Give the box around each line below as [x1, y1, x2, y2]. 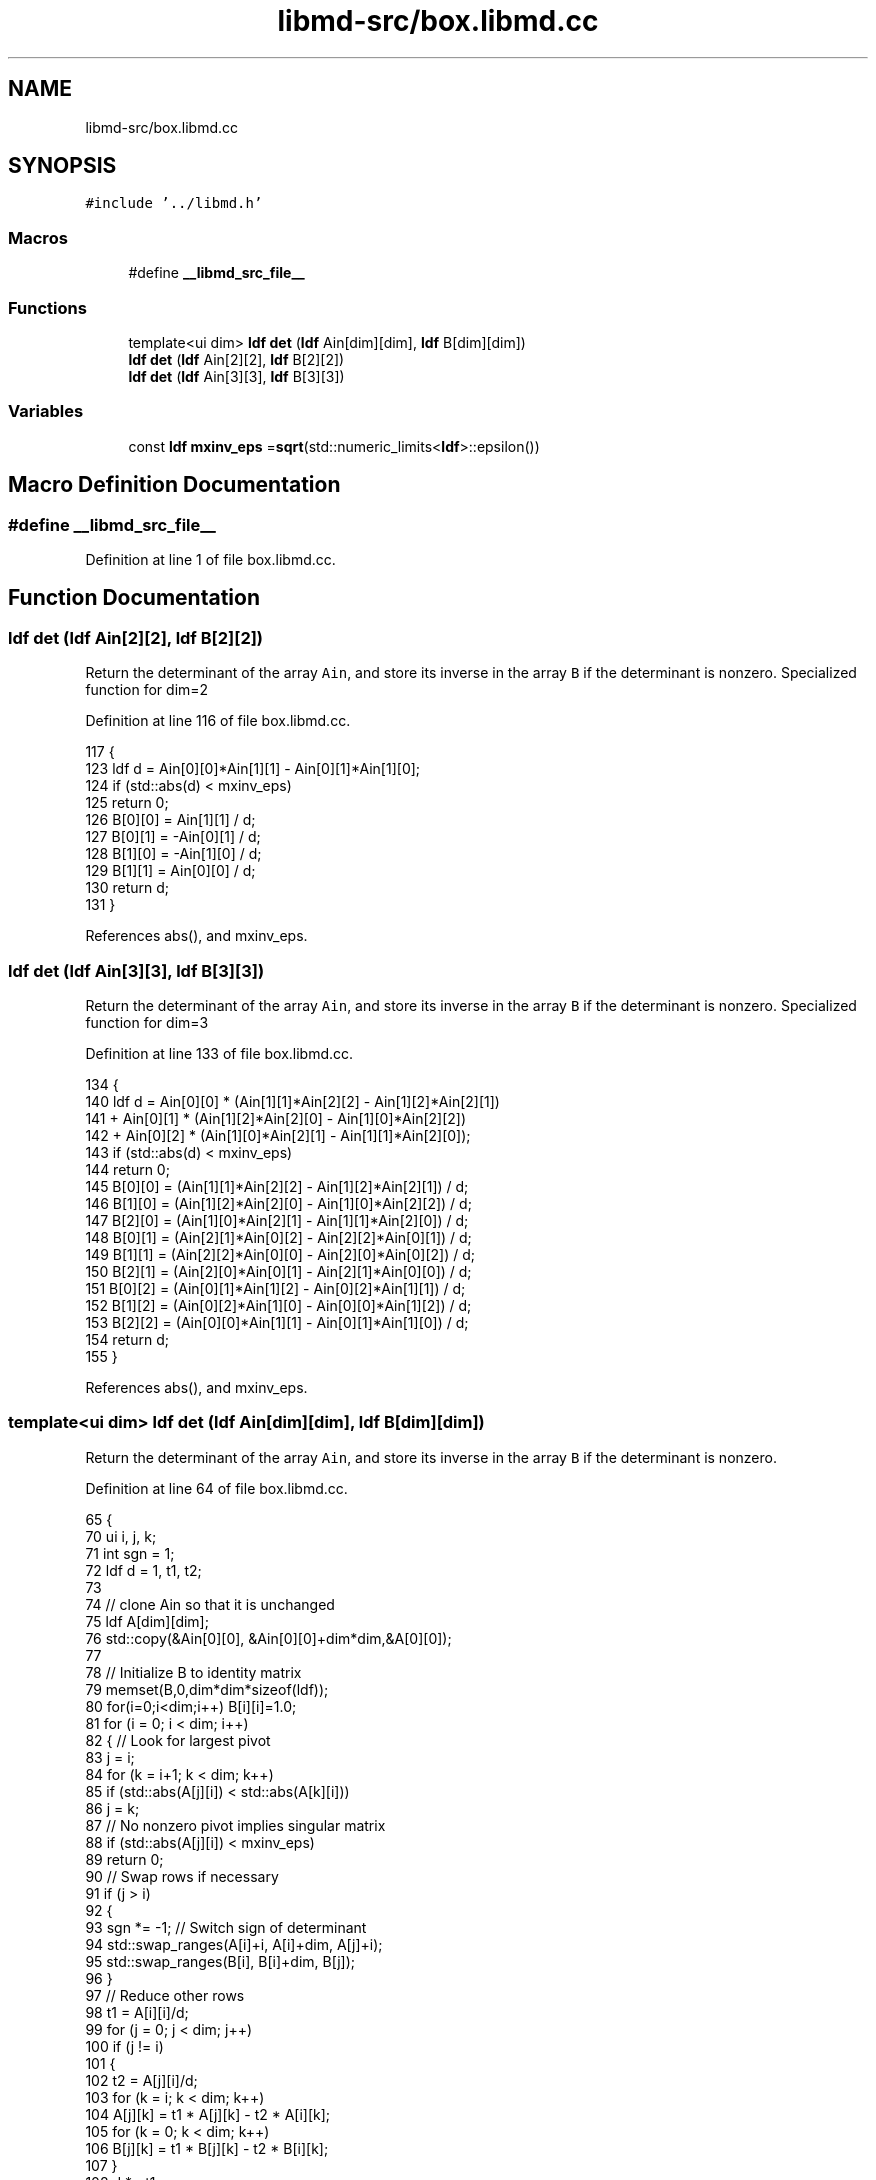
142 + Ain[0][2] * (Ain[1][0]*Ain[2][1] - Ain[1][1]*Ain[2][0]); [85, 1126, 471, 1144]
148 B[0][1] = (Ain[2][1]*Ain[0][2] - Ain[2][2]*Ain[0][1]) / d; [85, 1228, 472, 1246]
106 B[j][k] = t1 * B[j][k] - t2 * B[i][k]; [85, 2139, 329, 2157]
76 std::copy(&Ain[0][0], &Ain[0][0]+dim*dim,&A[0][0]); [85, 1629, 452, 1647]
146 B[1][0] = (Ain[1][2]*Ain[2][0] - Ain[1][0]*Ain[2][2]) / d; [85, 1194, 472, 1212]
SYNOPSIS [8, 153, 117, 179]
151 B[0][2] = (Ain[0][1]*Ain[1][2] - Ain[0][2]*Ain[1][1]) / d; [85, 1279, 466, 1297]
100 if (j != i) [85, 2037, 164, 2055]
